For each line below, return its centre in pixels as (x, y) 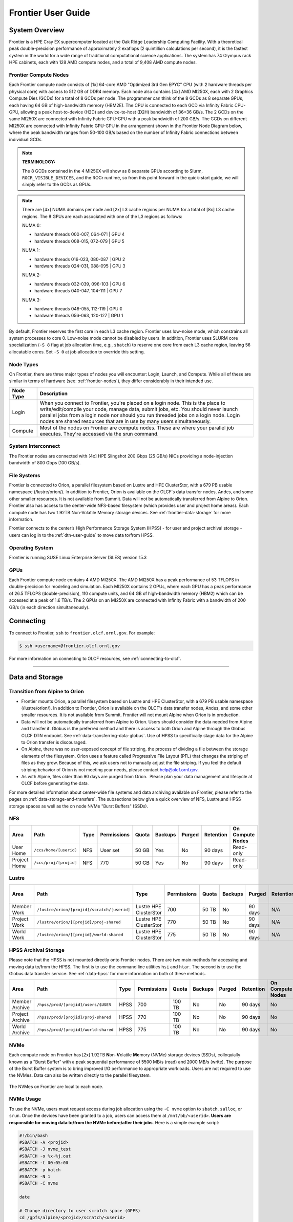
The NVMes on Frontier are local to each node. (56, 1086)
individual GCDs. (26, 139)
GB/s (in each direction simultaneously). (49, 607)
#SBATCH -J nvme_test (45, 1149)
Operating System (31, 547)
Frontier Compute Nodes (39, 75)
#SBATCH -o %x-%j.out (45, 1156)
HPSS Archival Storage (37, 950)
